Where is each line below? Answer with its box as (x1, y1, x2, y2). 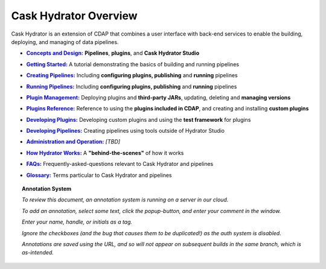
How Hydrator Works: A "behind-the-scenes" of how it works (26, 149, 184, 156)
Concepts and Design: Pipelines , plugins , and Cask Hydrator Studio (26, 49, 199, 57)
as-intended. (22, 249, 54, 256)
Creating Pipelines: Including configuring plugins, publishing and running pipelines (26, 72, 238, 79)
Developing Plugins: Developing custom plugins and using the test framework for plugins (26, 116, 251, 123)
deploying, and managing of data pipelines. (11, 38, 119, 45)
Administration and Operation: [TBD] (26, 138, 121, 145)
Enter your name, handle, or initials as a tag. (22, 218, 133, 226)
